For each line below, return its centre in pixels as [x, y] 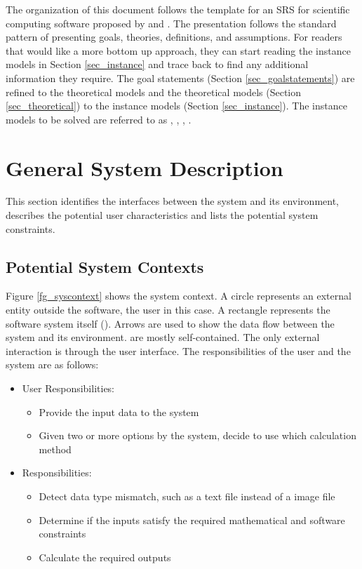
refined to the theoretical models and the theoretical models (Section [154, 92]
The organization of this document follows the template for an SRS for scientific [178, 9]
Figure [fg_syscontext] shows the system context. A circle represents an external [179, 296]
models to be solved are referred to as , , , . [99, 119]
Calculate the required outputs [105, 557]
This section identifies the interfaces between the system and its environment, [173, 201]
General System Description [145, 167]
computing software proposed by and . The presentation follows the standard [171, 23]
